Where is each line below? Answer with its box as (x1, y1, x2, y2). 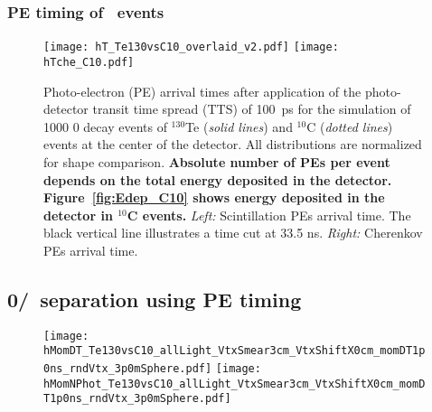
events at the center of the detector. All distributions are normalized (43, 135, 422, 154)
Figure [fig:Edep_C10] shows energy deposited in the (43, 188, 385, 207)
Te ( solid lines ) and (185, 117, 293, 136)
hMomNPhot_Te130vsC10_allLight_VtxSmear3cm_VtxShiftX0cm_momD (43, 377, 426, 390)
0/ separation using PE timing (7, 285, 302, 313)
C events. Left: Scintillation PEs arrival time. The (127, 205, 411, 224)
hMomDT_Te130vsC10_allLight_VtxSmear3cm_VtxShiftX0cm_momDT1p (43, 344, 426, 358)
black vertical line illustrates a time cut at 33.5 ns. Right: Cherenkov (43, 223, 423, 242)
